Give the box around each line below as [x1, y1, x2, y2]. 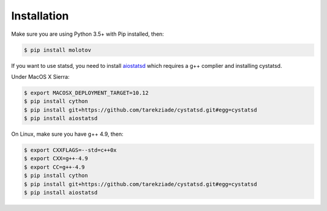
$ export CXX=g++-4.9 [24, 155, 88, 162]
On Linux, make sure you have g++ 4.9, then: [11, 130, 124, 138]
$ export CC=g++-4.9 [24, 164, 85, 170]
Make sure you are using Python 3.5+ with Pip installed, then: [11, 30, 164, 38]
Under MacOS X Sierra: [11, 73, 70, 80]
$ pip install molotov [24, 46, 91, 53]
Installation [11, 9, 69, 22]
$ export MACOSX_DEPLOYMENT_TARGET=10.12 [24, 89, 149, 96]
